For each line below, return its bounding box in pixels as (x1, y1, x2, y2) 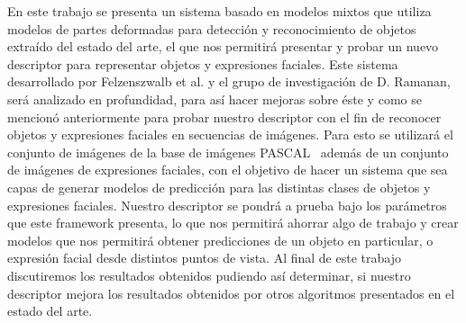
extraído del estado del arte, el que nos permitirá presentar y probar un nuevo (7, 37, 439, 56)
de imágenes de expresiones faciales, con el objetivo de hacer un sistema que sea (7, 160, 448, 179)
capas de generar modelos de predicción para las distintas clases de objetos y (7, 177, 431, 196)
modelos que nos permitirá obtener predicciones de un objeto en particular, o (7, 230, 434, 249)
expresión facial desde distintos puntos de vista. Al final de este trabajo (7, 248, 401, 267)
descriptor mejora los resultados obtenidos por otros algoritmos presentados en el (7, 283, 455, 302)
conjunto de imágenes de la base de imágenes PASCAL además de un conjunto (7, 142, 449, 161)
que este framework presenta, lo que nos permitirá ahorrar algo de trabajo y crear (7, 213, 459, 232)
